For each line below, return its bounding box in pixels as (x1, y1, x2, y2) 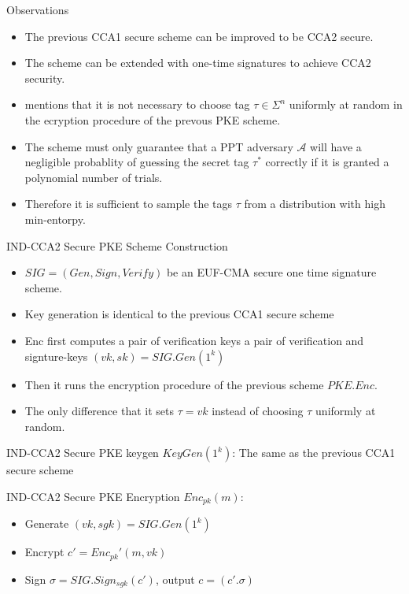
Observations (6, 2, 69, 17)
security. (24, 69, 65, 86)
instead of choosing (212, 403, 304, 419)
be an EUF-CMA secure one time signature (166, 264, 377, 280)
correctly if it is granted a (265, 154, 389, 170)
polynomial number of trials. (24, 169, 163, 185)
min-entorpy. (24, 210, 86, 227)
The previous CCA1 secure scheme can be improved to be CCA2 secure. (24, 28, 374, 44)
